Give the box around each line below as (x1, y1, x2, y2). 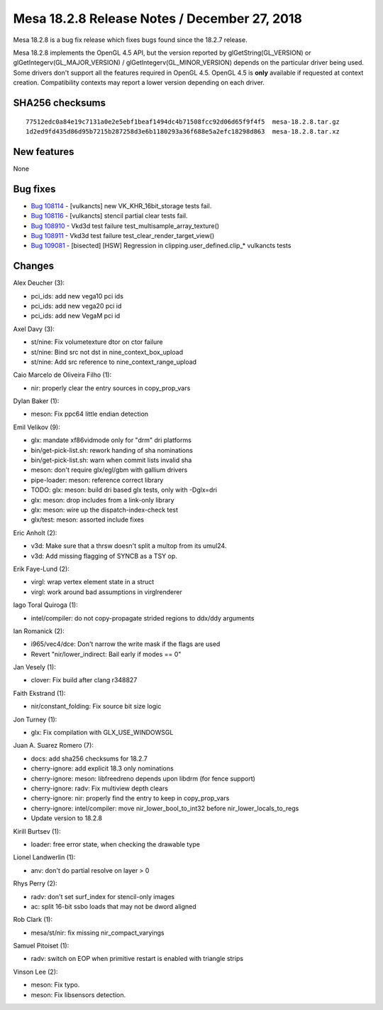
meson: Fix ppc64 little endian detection (30, 409, 149, 419)
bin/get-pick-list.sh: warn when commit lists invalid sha (30, 456, 192, 465)
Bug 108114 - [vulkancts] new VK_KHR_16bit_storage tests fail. (30, 201, 212, 210)
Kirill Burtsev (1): (13, 827, 61, 835)
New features (13, 146, 74, 158)
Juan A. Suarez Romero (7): (13, 741, 94, 750)
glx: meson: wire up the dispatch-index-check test (30, 505, 179, 514)
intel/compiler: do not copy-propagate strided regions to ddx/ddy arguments (30, 613, 255, 622)
